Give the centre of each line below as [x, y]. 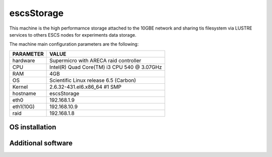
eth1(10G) [23, 106]
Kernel [20, 87]
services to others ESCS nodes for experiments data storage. [73, 35]
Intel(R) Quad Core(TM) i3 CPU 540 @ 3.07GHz [106, 67]
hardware [24, 60]
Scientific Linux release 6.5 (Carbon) [93, 80]
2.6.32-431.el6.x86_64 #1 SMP [86, 87]
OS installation [33, 127]
